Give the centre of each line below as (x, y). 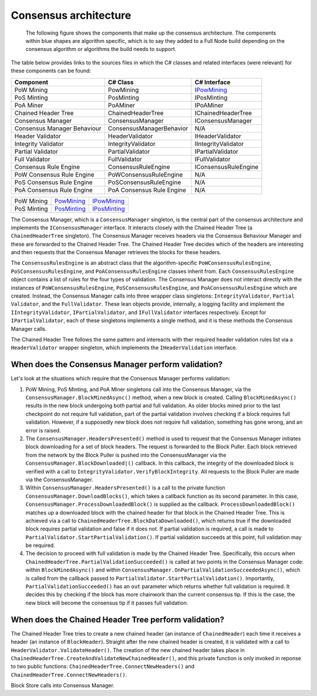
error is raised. (43, 430)
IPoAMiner (209, 105)
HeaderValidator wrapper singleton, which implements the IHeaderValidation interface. (124, 348)
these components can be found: (51, 71)
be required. (40, 545)
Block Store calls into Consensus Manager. (63, 685)
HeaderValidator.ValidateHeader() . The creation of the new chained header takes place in (128, 650)
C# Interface (213, 82)
